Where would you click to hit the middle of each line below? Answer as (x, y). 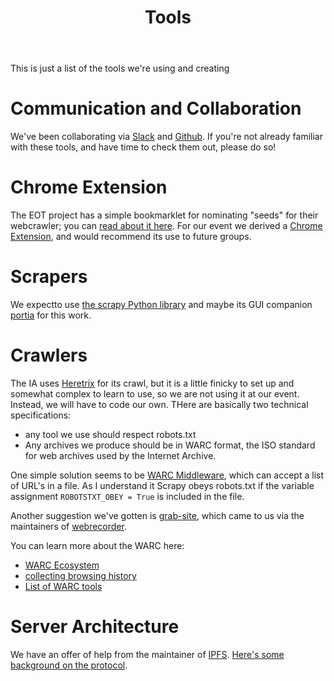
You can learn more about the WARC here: (97, 545)
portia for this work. (51, 315)
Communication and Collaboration (156, 108)
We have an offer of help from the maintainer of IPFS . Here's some (147, 654)
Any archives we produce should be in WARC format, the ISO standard (170, 445)
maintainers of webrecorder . (68, 526)
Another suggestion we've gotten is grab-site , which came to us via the (157, 515)
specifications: (41, 415)
